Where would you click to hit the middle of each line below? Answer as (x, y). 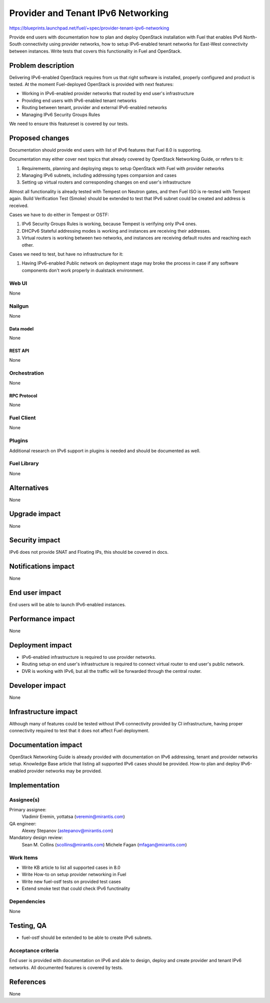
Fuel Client (22, 418)
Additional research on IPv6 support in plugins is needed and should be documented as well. (105, 451)
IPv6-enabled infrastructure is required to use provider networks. (89, 657)
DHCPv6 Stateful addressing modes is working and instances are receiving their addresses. (116, 231)
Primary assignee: (28, 809)
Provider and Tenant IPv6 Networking (89, 13)
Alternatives (29, 488)
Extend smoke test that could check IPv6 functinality (76, 888)
